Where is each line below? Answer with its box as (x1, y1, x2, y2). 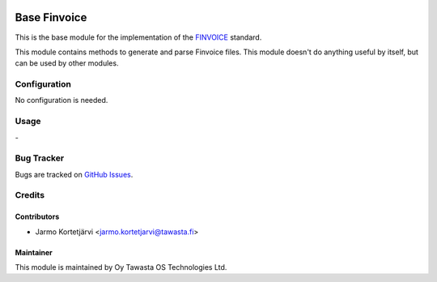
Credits (15, 190, 45, 201)
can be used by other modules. (15, 58, 119, 68)
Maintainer (15, 247, 53, 257)
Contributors (15, 211, 60, 222)
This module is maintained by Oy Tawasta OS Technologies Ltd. (15, 263, 227, 272)
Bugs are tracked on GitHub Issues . (15, 169, 134, 179)
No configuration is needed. (15, 96, 108, 105)
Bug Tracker (15, 152, 65, 164)
